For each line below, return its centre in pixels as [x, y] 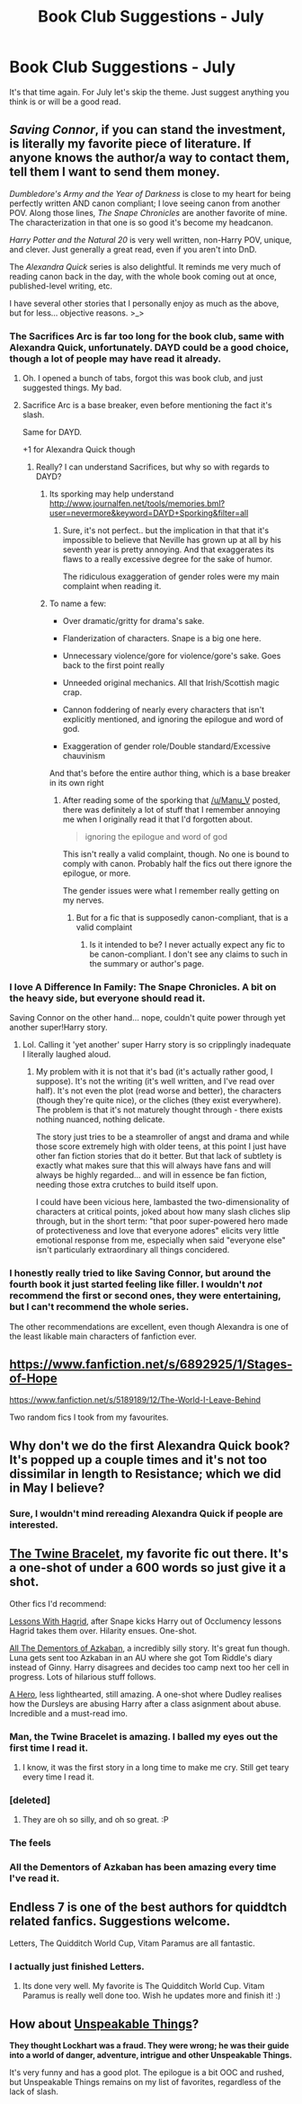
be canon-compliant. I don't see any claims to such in [189, 954]
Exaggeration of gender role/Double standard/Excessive [167, 746]
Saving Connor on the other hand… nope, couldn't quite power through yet [147, 1018]
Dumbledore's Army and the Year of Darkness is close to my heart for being [150, 193]
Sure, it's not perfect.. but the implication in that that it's [166, 530]
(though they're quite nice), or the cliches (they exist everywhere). [158, 1101]
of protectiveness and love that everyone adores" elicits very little [157, 1231]
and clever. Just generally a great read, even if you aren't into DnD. [133, 249]
